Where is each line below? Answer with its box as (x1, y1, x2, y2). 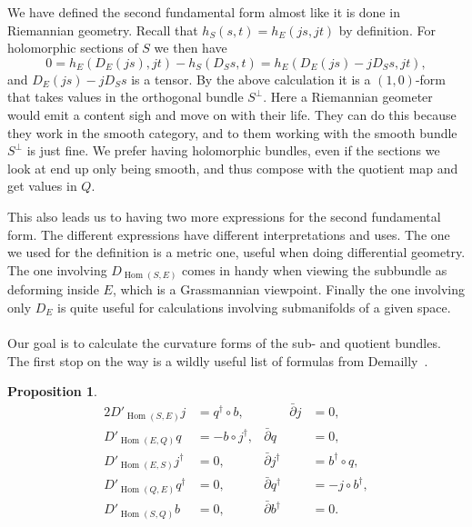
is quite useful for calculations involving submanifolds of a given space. (57, 297, 451, 316)
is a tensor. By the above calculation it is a (131, 69, 371, 88)
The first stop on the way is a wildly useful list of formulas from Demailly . (7, 351, 428, 370)
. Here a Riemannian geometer (263, 87, 433, 106)
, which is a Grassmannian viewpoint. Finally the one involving (112, 280, 466, 299)
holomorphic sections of (7, 38, 138, 57)
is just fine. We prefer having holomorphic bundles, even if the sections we (26, 141, 440, 160)
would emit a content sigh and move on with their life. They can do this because (7, 104, 457, 124)
